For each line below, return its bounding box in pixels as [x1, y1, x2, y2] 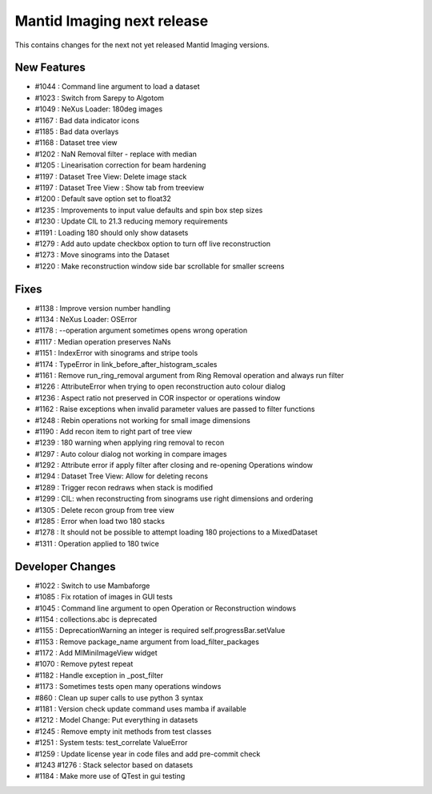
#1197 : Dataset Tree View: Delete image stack [34, 171, 187, 181]
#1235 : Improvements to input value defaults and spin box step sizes [34, 205, 263, 215]
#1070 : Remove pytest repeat [34, 659, 134, 669]
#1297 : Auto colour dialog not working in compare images [34, 449, 227, 458]
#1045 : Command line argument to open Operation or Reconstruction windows [34, 603, 296, 613]
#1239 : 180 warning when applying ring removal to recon [34, 437, 225, 448]
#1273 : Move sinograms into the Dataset [34, 250, 170, 260]
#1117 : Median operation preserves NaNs [34, 337, 171, 346]
